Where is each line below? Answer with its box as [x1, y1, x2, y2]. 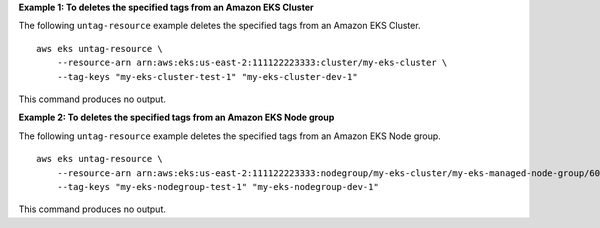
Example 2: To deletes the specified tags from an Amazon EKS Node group [18, 111, 335, 124]
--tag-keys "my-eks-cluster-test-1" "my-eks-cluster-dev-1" [56, 71, 359, 82]
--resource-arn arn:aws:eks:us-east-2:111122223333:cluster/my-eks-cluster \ [56, 57, 448, 69]
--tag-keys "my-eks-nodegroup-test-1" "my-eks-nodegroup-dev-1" [56, 181, 379, 192]
